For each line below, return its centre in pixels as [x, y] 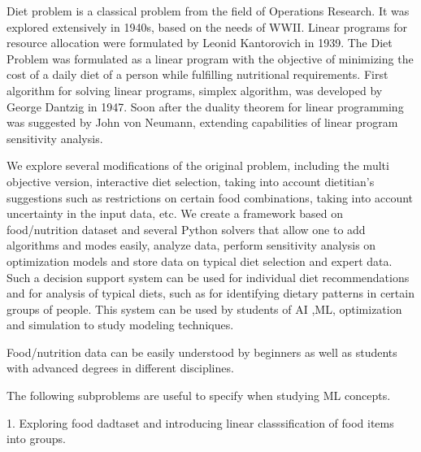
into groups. [36, 439]
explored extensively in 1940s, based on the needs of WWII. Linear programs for [207, 26]
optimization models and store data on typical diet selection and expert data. [200, 261]
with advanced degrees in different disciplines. [120, 368]
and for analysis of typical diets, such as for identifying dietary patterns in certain [210, 293]
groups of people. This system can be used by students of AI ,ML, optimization [204, 309]
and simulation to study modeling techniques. [120, 325]
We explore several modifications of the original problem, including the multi [198, 165]
